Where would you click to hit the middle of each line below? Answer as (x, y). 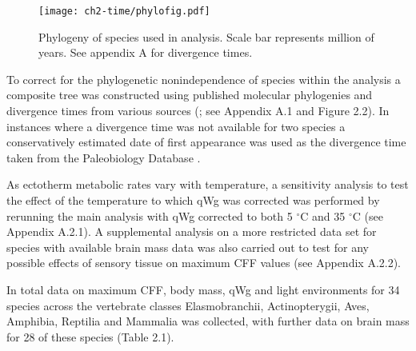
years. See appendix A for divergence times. (146, 52)
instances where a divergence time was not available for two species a (176, 126)
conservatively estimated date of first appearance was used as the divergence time (206, 142)
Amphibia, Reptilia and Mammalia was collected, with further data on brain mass (208, 321)
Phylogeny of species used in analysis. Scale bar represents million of (206, 36)
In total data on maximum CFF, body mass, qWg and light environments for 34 (203, 289)
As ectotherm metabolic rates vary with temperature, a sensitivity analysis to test (208, 184)
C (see (368, 215)
